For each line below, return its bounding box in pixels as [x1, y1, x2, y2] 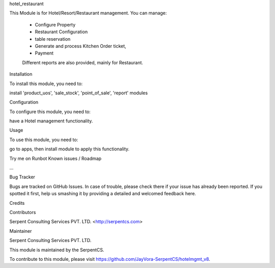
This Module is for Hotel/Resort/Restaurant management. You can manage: [9, 10, 167, 16]
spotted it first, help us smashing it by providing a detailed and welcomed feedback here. [9, 191, 196, 197]
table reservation [35, 36, 71, 42]
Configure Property [35, 21, 76, 28]
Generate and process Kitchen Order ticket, [35, 43, 127, 49]
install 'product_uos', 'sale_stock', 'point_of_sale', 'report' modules [9, 90, 148, 96]
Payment [35, 50, 53, 56]
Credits [9, 200, 25, 206]
